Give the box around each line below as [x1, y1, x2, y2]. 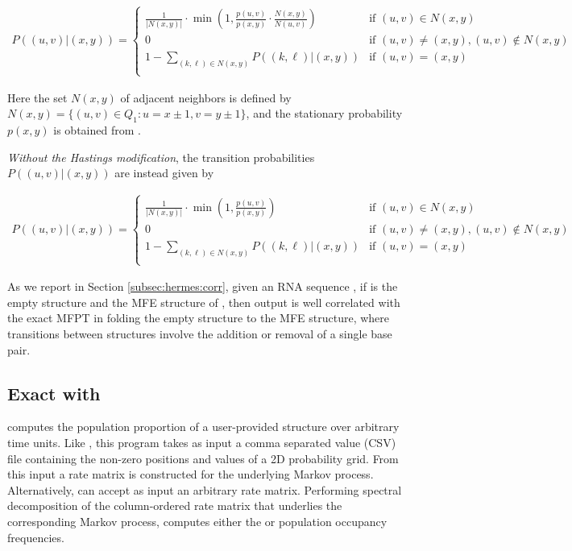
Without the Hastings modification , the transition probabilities [7, 148, 315, 165]
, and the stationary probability [246, 105, 403, 122]
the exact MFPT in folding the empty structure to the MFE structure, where [7, 309, 390, 326]
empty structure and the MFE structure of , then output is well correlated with [7, 293, 400, 310]
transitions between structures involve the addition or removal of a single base [7, 325, 392, 342]
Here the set [7, 89, 68, 106]
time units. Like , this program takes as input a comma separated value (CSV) [7, 433, 396, 450]
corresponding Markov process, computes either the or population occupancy [7, 512, 388, 529]
